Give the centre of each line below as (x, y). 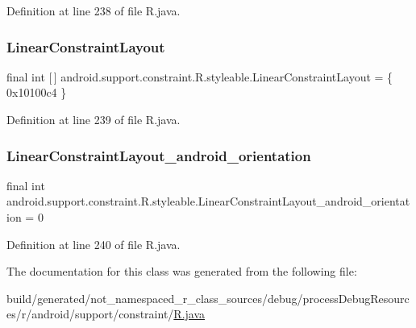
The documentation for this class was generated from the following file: (182, 271)
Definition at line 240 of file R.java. (94, 244)
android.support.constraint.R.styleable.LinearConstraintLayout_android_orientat (208, 201)
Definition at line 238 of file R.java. (94, 10)
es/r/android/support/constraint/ (90, 314)
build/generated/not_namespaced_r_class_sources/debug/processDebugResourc (208, 298)
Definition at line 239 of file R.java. (94, 119)
